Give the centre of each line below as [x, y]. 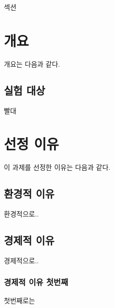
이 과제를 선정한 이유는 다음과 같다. [57, 167]
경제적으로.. [21, 260]
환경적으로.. [21, 214]
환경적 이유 [29, 193]
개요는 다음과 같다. [32, 63]
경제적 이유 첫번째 [36, 282]
